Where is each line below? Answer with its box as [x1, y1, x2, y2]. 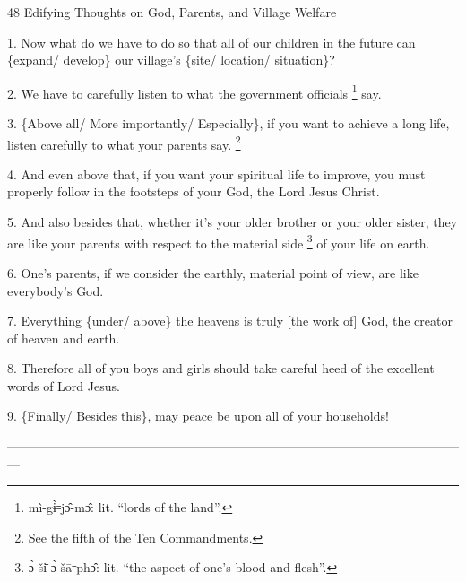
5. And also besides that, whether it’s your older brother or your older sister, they [7, 213, 458, 231]
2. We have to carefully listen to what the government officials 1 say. [7, 81, 382, 102]
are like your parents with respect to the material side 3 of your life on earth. [7, 230, 430, 252]
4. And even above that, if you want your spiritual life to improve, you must [7, 164, 426, 183]
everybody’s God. [7, 281, 104, 300]
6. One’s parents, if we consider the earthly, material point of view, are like [7, 263, 419, 282]
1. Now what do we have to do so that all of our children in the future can [7, 32, 416, 51]
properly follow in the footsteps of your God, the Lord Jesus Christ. [7, 182, 380, 201]
